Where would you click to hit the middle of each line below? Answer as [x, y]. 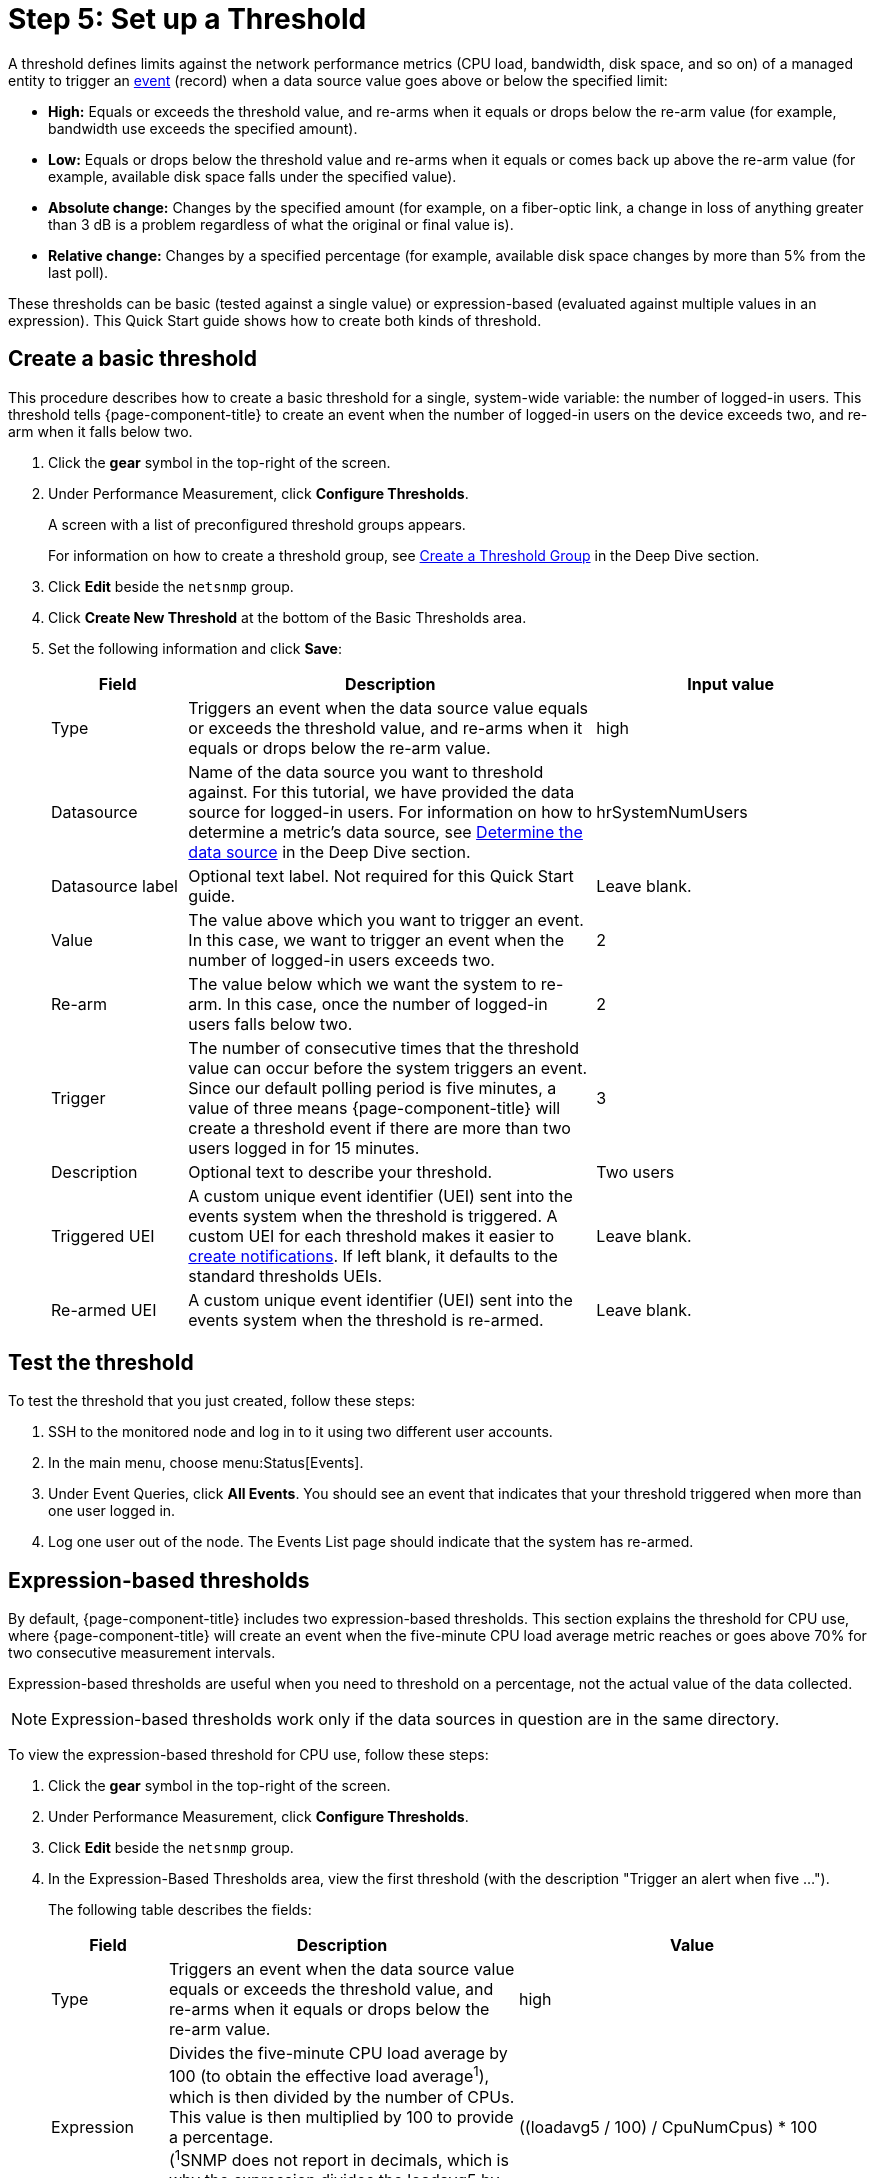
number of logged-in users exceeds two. [341, 959]
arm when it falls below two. [100, 431]
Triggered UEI [103, 1235]
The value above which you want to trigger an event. [386, 919]
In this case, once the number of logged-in [387, 1003]
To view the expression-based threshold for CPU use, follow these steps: [248, 1755]
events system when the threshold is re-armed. [366, 1319]
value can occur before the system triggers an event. [388, 1067]
